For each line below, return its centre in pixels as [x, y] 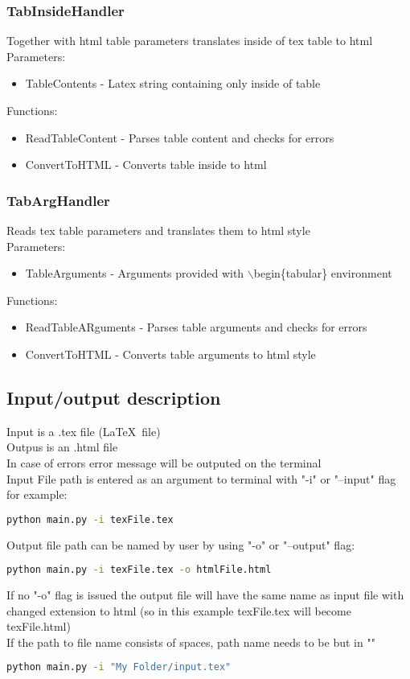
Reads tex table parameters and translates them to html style [158, 230]
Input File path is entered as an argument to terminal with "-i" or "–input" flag [201, 478]
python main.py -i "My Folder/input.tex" [119, 667]
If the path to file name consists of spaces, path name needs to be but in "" [191, 642]
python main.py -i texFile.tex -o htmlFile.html [139, 570]
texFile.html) [39, 626]
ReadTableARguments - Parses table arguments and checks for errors [196, 327]
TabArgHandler [58, 200]
